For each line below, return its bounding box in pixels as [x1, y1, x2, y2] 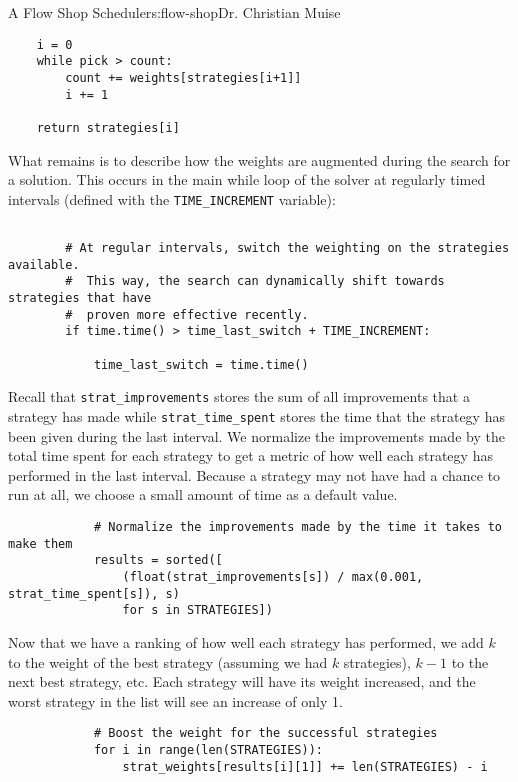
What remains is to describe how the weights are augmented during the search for [8, 149, 511, 170]
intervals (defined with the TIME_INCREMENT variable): [8, 188, 336, 209]
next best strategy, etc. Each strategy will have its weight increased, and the [8, 671, 476, 692]
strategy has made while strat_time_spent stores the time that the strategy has [8, 405, 505, 426]
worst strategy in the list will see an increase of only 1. [8, 690, 343, 711]
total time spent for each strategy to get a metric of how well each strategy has [8, 445, 493, 466]
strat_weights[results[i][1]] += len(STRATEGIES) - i [122, 759, 488, 774]
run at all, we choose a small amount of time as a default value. [8, 484, 398, 505]
